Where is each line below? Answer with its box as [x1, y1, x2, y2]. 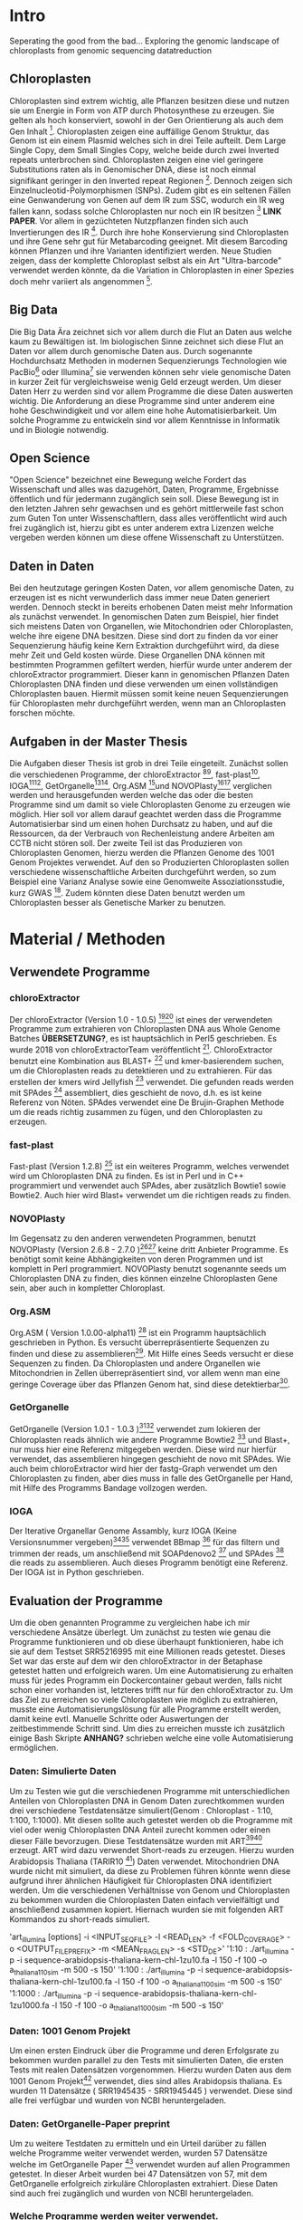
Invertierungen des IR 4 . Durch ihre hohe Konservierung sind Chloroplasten [9, 225, 289, 237]
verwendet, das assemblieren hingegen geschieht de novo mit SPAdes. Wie [9, 1453, 291, 1464]
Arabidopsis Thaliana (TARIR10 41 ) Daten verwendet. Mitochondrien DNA [9, 1854, 279, 1867]
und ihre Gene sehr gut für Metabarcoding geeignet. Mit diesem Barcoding [9, 236, 288, 247]
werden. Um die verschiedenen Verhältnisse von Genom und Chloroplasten [9, 1885, 290, 1896]
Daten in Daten [9, 558, 95, 573]
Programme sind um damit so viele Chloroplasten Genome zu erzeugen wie [9, 799, 291, 811]
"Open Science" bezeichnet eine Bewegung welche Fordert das [9, 475, 247, 485]
